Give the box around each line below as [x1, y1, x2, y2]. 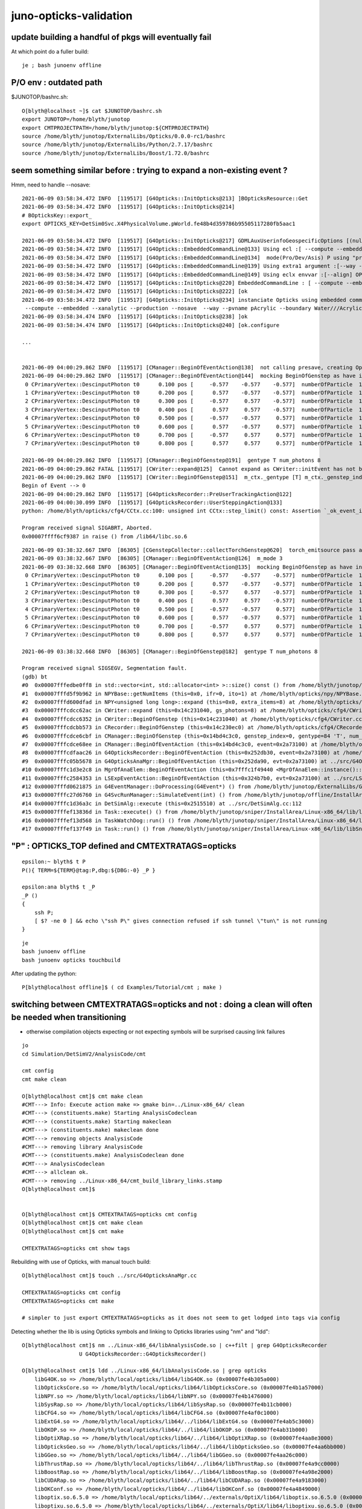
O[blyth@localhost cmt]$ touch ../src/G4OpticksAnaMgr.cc [22, 1272, 197, 1279]
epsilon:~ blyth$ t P [22, 858, 86, 866]
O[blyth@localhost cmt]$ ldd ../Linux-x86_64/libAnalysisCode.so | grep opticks [22, 1367, 267, 1374]
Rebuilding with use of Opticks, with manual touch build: [11, 1259, 151, 1266]
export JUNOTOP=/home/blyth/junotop [22, 116, 130, 123]
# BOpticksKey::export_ [22, 212, 92, 219]
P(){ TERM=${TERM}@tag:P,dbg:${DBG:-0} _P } [22, 867, 156, 873]
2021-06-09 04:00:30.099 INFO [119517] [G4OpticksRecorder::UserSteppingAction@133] [22, 499, 283, 506]
